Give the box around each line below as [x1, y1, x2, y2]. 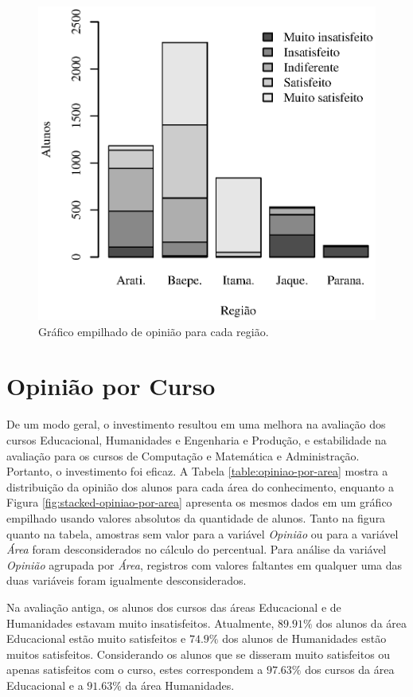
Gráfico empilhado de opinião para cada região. [38, 323, 269, 339]
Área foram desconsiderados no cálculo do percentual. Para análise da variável [6, 541, 387, 558]
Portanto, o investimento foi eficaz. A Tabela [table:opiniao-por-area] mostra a [6, 463, 388, 480]
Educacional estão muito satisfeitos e [6, 630, 186, 647]
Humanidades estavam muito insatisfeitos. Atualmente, [6, 614, 275, 631]
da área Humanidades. [125, 676, 235, 693]
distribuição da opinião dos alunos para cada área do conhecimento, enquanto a [6, 478, 394, 495]
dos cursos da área [305, 661, 395, 678]
